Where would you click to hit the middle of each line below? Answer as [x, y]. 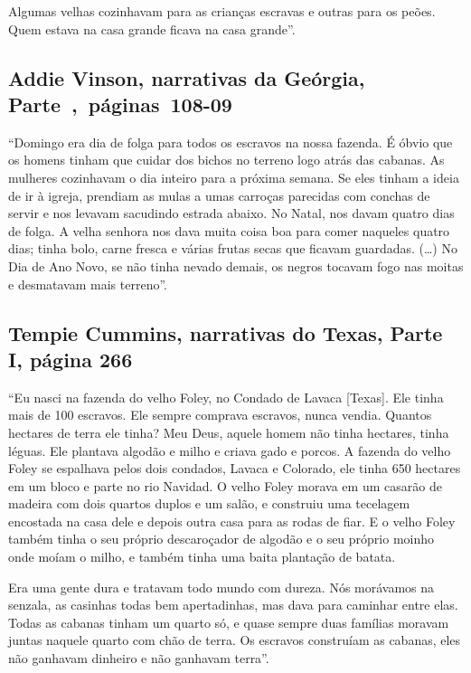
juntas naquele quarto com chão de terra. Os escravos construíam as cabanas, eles [235, 640]
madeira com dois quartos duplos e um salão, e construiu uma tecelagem [209, 503]
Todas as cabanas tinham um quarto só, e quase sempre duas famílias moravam [229, 622]
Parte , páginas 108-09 [120, 104]
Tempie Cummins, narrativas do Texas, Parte [226, 332]
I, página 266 [71, 359]
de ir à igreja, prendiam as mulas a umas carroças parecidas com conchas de [219, 195]
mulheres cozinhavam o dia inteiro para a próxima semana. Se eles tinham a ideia [234, 177]
